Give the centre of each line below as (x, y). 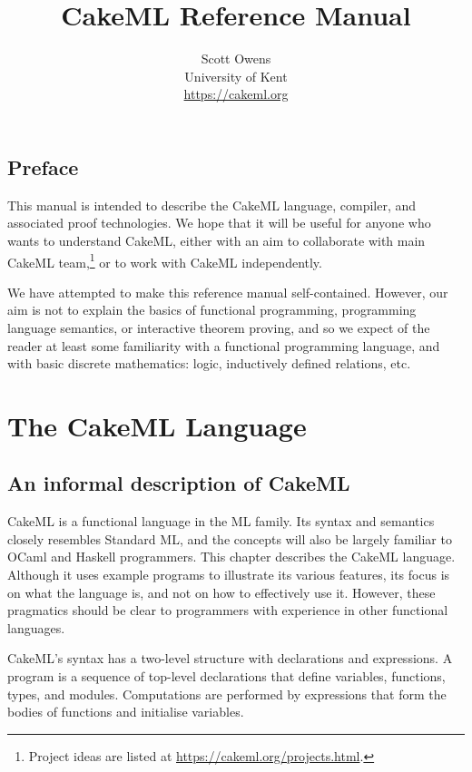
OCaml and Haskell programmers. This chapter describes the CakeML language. (231, 557)
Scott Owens (236, 59)
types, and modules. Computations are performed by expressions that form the (227, 694)
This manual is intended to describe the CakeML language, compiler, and (212, 205)
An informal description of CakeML (179, 483)
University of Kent (236, 76)
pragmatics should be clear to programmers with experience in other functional (228, 610)
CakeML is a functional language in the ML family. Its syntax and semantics (221, 521)
